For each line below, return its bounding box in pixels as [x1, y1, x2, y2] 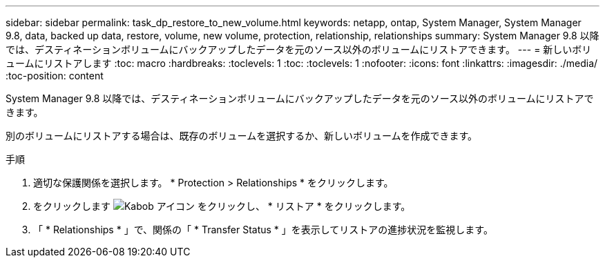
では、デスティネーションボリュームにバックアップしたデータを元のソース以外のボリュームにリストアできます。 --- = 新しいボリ [6, 43, 592, 55]
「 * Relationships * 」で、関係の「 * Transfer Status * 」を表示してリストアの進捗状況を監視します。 [33, 224, 493, 235]
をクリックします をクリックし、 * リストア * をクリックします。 [33, 200, 411, 212]
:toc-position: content [6, 70, 104, 81]
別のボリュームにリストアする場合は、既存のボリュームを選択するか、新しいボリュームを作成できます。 [6, 130, 478, 142]
